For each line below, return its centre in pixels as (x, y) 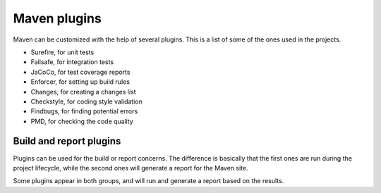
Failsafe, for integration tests (72, 62)
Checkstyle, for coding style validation (86, 101)
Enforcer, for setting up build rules (80, 82)
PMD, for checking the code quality (82, 121)
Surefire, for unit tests (62, 52)
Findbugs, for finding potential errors (84, 111)
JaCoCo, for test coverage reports (80, 72)
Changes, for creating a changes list (84, 92)
